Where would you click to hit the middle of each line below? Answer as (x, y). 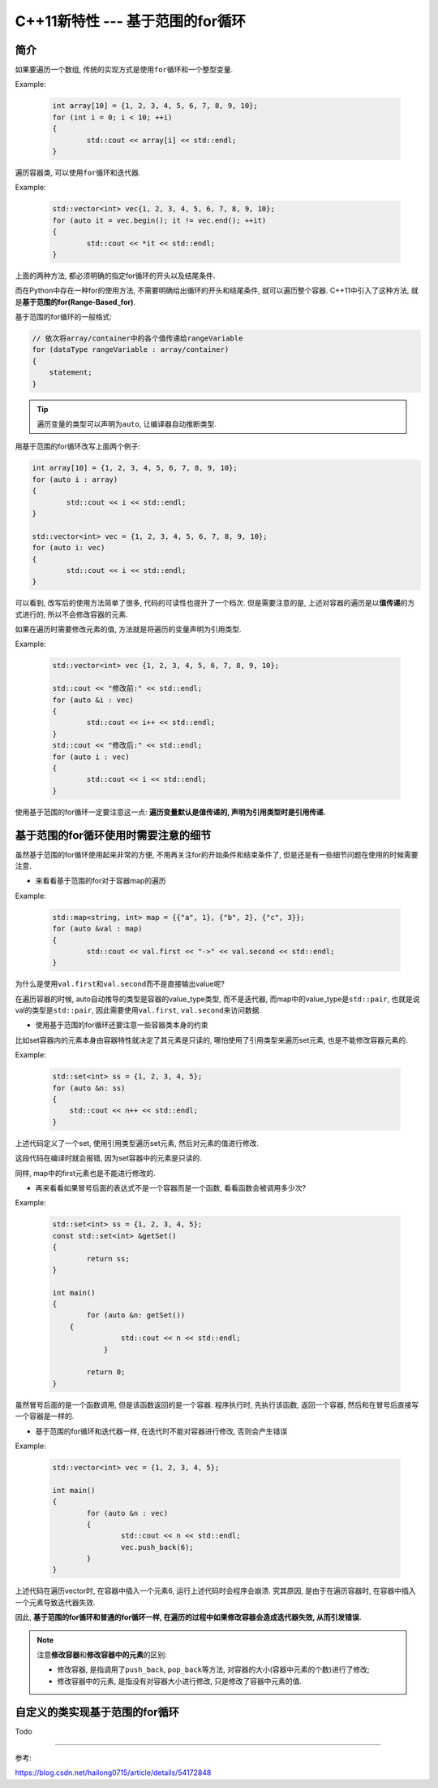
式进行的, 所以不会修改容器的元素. (72, 614)
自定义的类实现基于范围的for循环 (97, 1712)
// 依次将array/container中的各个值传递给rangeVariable (137, 339)
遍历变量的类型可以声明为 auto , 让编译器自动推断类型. (127, 424)
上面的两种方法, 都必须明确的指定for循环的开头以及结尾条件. (115, 276)
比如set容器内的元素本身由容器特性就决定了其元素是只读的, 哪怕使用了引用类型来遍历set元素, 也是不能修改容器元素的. (212, 1039)
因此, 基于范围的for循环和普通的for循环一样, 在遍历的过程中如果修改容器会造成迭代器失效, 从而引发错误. (188, 1617)
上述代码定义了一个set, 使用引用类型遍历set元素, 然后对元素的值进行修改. (137, 1143)
